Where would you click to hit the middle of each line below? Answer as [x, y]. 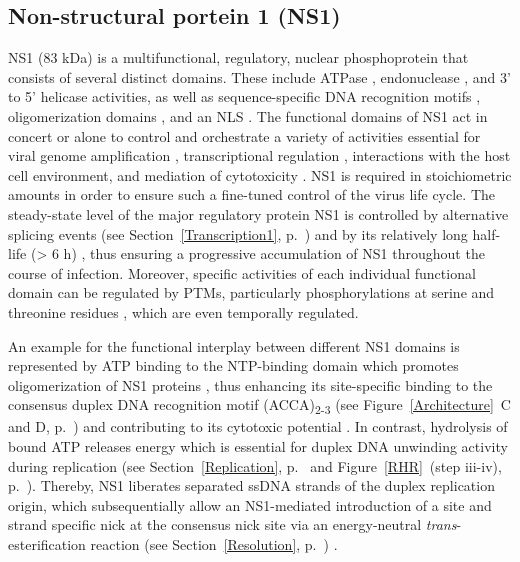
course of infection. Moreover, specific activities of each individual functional [242, 272]
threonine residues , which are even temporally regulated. [183, 311]
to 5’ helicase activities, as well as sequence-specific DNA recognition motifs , [244, 96]
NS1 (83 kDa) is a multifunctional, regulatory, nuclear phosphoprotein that [238, 57]
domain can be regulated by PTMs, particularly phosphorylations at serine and [251, 292]
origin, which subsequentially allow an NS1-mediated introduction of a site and [250, 504]
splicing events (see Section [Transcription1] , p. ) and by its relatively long [238, 233]
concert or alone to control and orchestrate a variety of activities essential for [244, 135]
